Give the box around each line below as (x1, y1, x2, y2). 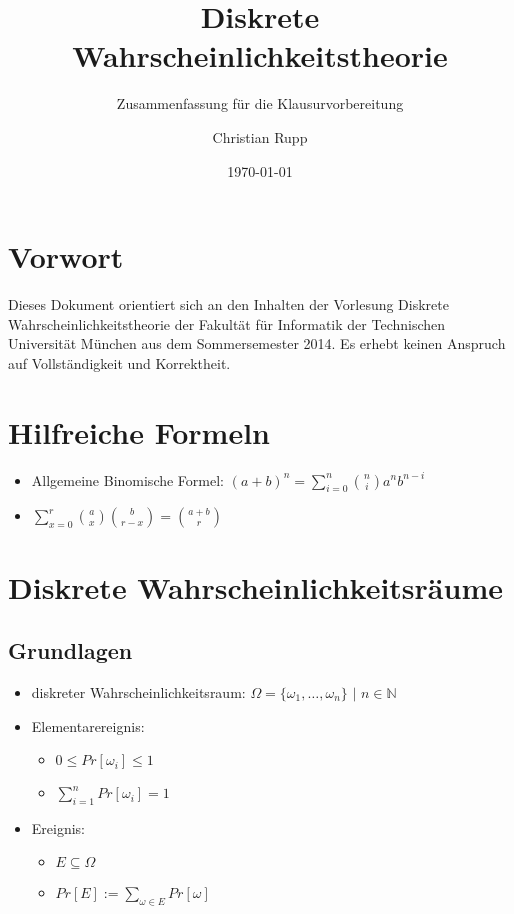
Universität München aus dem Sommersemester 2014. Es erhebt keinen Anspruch (8, 333, 506, 354)
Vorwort (8, 236, 124, 277)
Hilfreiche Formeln (8, 411, 270, 452)
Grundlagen (8, 635, 133, 666)
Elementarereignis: (31, 715, 145, 736)
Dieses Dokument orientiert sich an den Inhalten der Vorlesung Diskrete (8, 294, 449, 315)
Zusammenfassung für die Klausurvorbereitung (116, 93, 404, 114)
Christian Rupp (212, 126, 308, 147)
